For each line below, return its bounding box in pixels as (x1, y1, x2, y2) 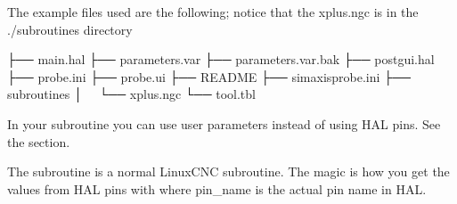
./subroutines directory (7, 20, 133, 38)
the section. (7, 132, 70, 151)
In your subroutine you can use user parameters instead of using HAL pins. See (7, 114, 441, 133)
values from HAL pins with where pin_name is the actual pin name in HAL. (7, 179, 427, 198)
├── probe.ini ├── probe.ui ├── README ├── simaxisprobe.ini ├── (7, 67, 411, 86)
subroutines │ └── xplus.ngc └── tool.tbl (7, 85, 256, 103)
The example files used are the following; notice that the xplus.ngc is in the (7, 3, 419, 20)
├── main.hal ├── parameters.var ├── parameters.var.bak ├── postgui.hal (7, 50, 435, 69)
